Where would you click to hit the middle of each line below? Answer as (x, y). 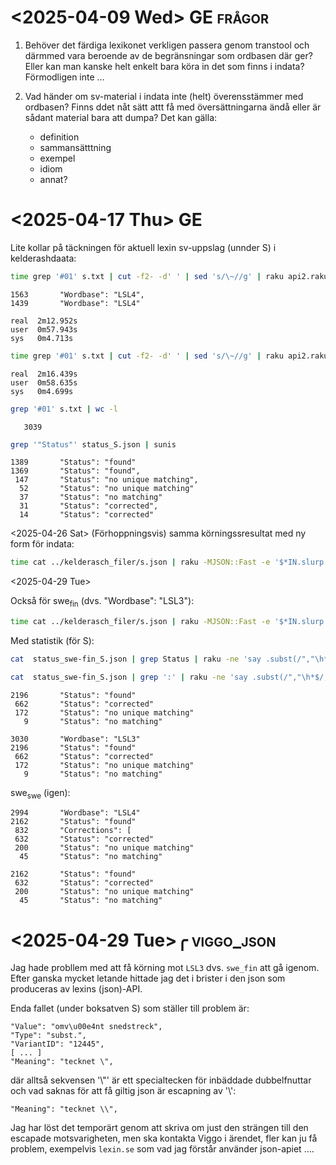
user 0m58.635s (44, 382)
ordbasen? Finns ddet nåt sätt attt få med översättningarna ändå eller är (173, 107)
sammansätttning (75, 147)
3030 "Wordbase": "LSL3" (75, 739)
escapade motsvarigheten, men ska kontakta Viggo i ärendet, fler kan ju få (164, 1138)
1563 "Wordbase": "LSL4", (77, 294)
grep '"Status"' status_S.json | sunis (93, 444)
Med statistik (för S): (52, 640)
